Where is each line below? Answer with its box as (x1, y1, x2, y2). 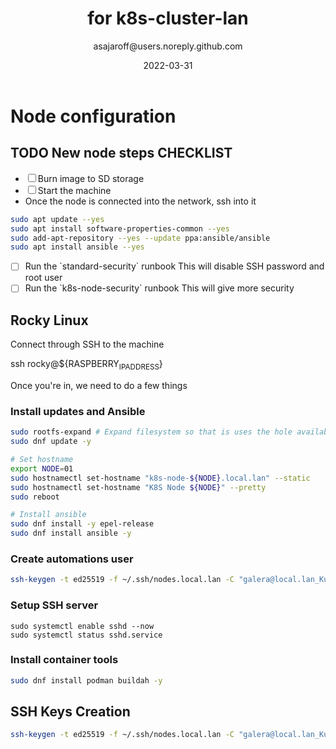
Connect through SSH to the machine (10, 338, 165, 351)
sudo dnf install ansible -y (10, 528, 132, 539)
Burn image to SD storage (37, 172, 145, 184)
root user (24, 272, 63, 284)
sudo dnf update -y (10, 437, 92, 447)
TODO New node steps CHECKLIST (10, 145, 233, 162)
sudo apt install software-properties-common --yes (10, 223, 230, 234)
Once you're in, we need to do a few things (10, 379, 188, 391)
